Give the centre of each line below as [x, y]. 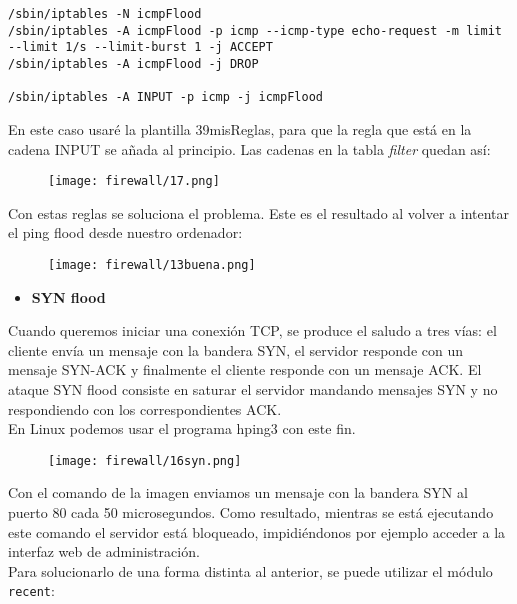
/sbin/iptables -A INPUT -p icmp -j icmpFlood [165, 97]
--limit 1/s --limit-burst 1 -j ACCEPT [140, 47]
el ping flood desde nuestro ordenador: [125, 232]
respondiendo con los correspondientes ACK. [145, 408]
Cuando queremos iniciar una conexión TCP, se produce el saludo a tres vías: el [252, 330]
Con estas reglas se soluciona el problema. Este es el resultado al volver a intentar [259, 212]
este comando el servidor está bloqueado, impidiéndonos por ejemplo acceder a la [257, 531]
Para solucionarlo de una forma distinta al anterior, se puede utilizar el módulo [250, 570]
